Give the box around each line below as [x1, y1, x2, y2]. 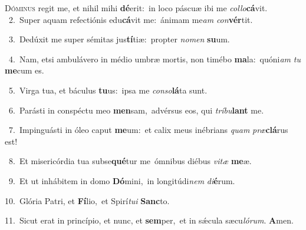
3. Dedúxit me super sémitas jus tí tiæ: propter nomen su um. [8, 33, 230, 45]
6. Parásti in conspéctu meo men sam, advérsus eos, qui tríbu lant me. [8, 104, 264, 116]
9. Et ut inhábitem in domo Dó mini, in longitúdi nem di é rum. [8, 174, 235, 186]
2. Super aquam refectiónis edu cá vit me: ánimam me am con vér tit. [8, 13, 253, 25]
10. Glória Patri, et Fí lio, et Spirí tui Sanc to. [5, 194, 170, 206]
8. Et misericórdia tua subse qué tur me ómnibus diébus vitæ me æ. [8, 155, 252, 167]
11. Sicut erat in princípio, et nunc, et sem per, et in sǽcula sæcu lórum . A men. [5, 214, 294, 226]
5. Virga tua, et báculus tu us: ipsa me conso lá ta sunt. [8, 84, 208, 96]
